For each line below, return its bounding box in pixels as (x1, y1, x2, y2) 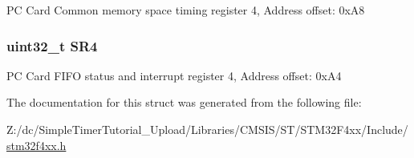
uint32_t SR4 (6, 35, 98, 55)
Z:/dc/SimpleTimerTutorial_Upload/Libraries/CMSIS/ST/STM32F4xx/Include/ (6, 121, 408, 137)
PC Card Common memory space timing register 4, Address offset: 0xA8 (6, 2, 365, 18)
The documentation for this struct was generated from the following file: (6, 94, 362, 111)
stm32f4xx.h (6, 136, 67, 153)
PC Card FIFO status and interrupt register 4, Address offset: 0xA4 (6, 67, 342, 83)
